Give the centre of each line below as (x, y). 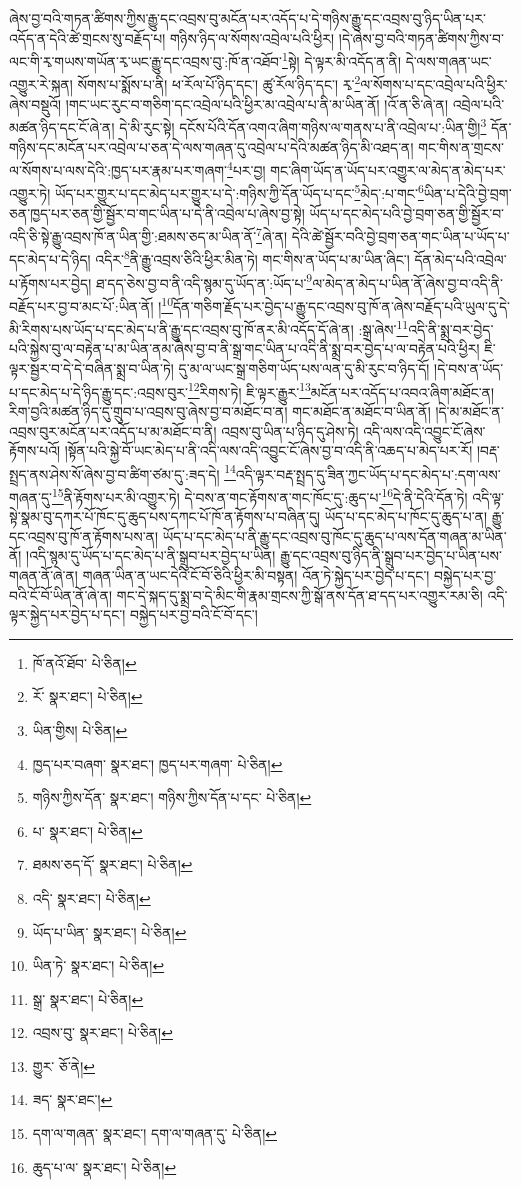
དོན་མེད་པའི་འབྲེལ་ (460, 259)
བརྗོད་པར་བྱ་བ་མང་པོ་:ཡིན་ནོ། (81, 305)
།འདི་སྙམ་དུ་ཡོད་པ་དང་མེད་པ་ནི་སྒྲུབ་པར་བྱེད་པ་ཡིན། (151, 555)
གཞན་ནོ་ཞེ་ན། (43, 574)
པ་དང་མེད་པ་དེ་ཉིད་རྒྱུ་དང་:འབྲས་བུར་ (98, 391)
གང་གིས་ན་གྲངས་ (461, 146)
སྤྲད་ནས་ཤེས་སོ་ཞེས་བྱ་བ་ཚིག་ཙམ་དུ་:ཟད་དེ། (114, 473)
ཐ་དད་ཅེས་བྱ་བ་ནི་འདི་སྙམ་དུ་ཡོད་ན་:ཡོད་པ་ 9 (204, 281)
